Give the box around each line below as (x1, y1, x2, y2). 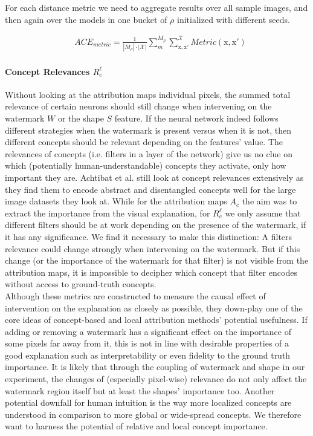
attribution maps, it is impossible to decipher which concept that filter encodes (5, 265, 297, 278)
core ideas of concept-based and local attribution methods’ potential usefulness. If (5, 313, 308, 326)
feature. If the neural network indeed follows (114, 112, 279, 125)
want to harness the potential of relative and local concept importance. (5, 420, 268, 432)
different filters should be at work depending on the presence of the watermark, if (5, 218, 306, 231)
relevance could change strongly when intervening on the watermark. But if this (5, 242, 300, 255)
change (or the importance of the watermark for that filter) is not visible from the (5, 254, 309, 267)
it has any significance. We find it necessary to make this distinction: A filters (5, 230, 292, 242)
